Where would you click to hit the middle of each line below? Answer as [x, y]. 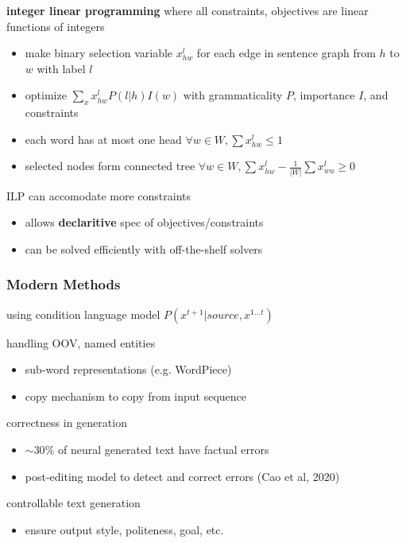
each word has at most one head [103, 139]
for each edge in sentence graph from [286, 53]
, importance [324, 95]
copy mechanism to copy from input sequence [136, 396]
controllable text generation [73, 503]
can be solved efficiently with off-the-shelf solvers [144, 248]
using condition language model [83, 314]
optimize [46, 95]
